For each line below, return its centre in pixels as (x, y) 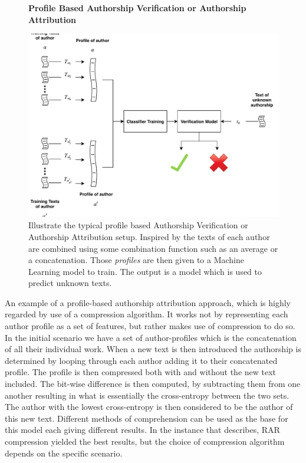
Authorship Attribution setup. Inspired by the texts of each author (149, 236)
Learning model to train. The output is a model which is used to (145, 271)
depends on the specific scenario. (64, 453)
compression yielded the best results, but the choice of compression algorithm (145, 441)
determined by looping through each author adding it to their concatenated (141, 360)
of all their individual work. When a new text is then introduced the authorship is (153, 349)
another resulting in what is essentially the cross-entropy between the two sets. (147, 395)
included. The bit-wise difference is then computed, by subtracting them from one (153, 384)
